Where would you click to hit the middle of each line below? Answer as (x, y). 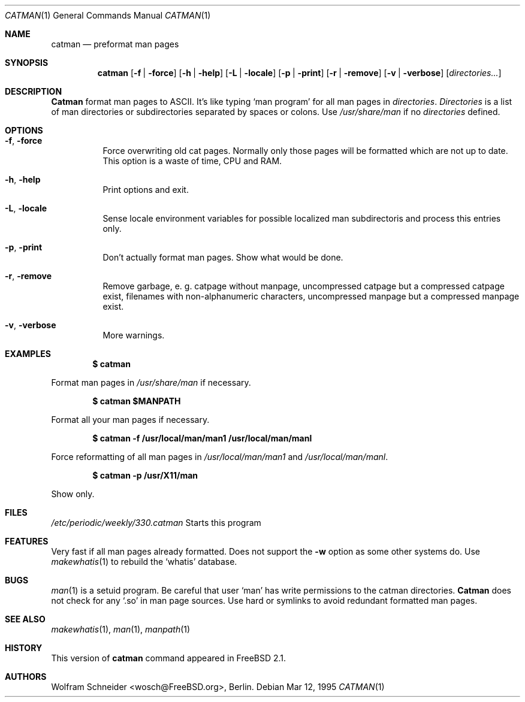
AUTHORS (26, 677)
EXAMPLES (28, 354)
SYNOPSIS (27, 63)
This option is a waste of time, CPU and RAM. (192, 161)
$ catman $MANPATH (137, 401)
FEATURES (27, 541)
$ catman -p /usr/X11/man (145, 475)
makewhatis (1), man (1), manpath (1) (121, 629)
